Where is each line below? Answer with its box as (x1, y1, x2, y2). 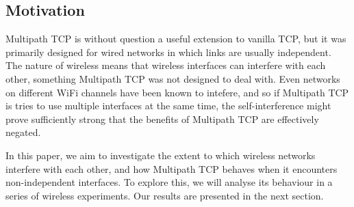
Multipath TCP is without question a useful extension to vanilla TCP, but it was (5, 31, 346, 46)
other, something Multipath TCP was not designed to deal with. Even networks (5, 71, 340, 85)
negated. (5, 125, 41, 139)
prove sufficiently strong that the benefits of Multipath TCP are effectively (5, 111, 319, 126)
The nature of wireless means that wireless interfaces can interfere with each (5, 58, 326, 72)
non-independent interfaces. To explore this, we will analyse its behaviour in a (5, 175, 333, 189)
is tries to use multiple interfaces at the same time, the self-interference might (5, 98, 331, 113)
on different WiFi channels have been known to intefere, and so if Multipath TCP (5, 85, 349, 99)
